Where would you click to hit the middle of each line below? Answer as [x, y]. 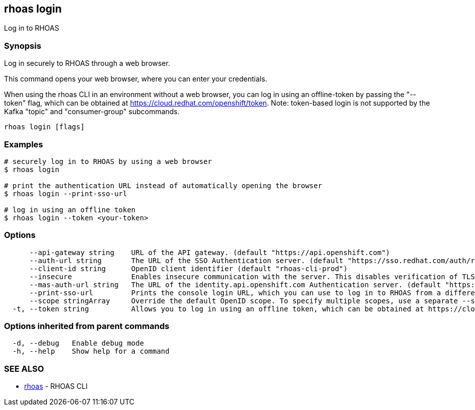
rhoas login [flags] [45, 127]
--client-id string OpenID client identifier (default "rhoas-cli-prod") [188, 268]
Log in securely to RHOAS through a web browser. [87, 63]
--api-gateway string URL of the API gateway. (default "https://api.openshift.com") [210, 252]
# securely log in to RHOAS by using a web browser [108, 161]
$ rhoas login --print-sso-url [66, 193]
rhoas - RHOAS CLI [56, 386]
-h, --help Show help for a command [91, 351]
